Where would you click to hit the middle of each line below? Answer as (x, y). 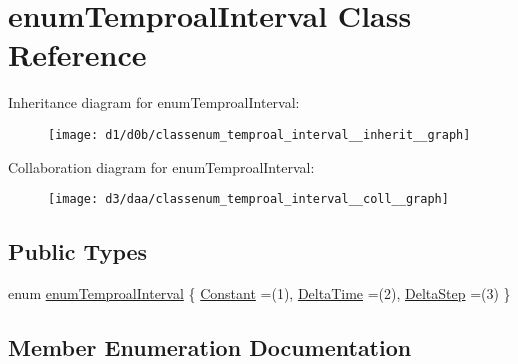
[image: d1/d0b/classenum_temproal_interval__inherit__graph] (259, 134)
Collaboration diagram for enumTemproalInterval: (161, 166)
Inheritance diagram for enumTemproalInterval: (154, 102)
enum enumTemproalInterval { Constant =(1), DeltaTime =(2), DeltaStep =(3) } (259, 293)
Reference (77, 54)
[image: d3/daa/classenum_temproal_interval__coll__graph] (248, 199)
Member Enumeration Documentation (210, 347)
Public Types (78, 251)
